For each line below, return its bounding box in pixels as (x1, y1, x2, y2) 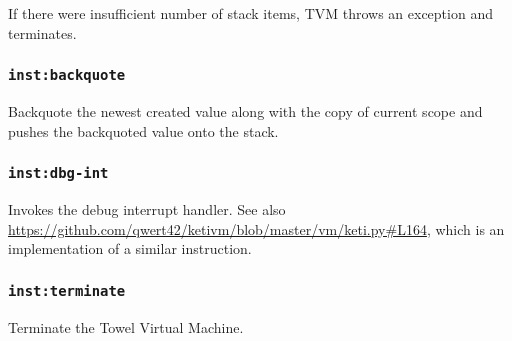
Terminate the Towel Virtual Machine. (8, 316, 244, 337)
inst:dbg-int (8, 165, 109, 182)
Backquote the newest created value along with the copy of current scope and (8, 100, 483, 121)
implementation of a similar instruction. (8, 238, 252, 259)
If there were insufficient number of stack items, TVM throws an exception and (8, 3, 493, 23)
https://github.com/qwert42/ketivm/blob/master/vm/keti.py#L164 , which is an (8, 218, 505, 239)
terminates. (8, 22, 77, 43)
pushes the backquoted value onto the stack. (8, 120, 279, 141)
